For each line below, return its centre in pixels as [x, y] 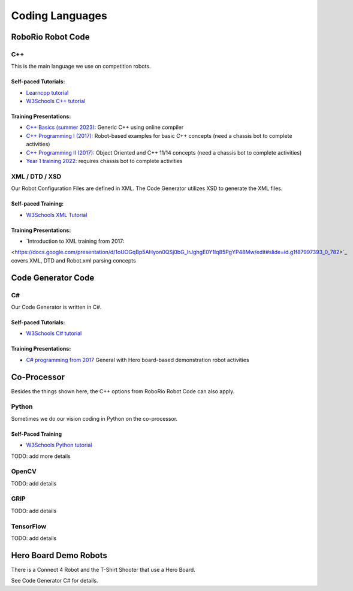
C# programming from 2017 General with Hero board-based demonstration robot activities [138, 360]
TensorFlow [29, 526]
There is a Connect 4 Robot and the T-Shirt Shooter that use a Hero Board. [103, 569]
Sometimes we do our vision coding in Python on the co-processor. [94, 418]
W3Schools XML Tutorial [57, 215]
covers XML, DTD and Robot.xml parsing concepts [73, 260]
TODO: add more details [41, 456]
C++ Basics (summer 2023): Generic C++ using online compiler [105, 127]
